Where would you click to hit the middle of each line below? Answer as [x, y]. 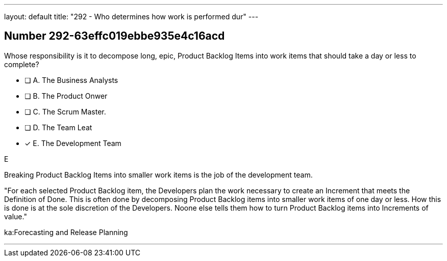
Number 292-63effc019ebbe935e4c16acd [115, 36]
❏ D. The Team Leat [58, 127]
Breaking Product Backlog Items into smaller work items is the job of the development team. [158, 175]
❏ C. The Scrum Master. [65, 111]
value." [16, 216]
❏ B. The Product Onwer [66, 96]
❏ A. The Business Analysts [71, 80]
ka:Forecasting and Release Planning [66, 232]
